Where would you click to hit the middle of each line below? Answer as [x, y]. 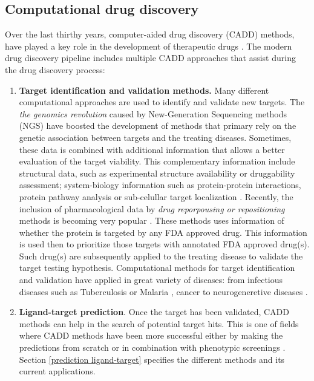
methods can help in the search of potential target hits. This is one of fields [159, 323]
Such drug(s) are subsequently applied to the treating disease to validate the [161, 256]
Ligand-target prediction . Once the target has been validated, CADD [154, 312]
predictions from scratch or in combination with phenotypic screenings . [152, 347]
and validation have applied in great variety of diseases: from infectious [151, 280]
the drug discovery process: [55, 69]
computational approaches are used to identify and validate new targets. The [162, 102]
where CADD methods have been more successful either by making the [151, 335]
